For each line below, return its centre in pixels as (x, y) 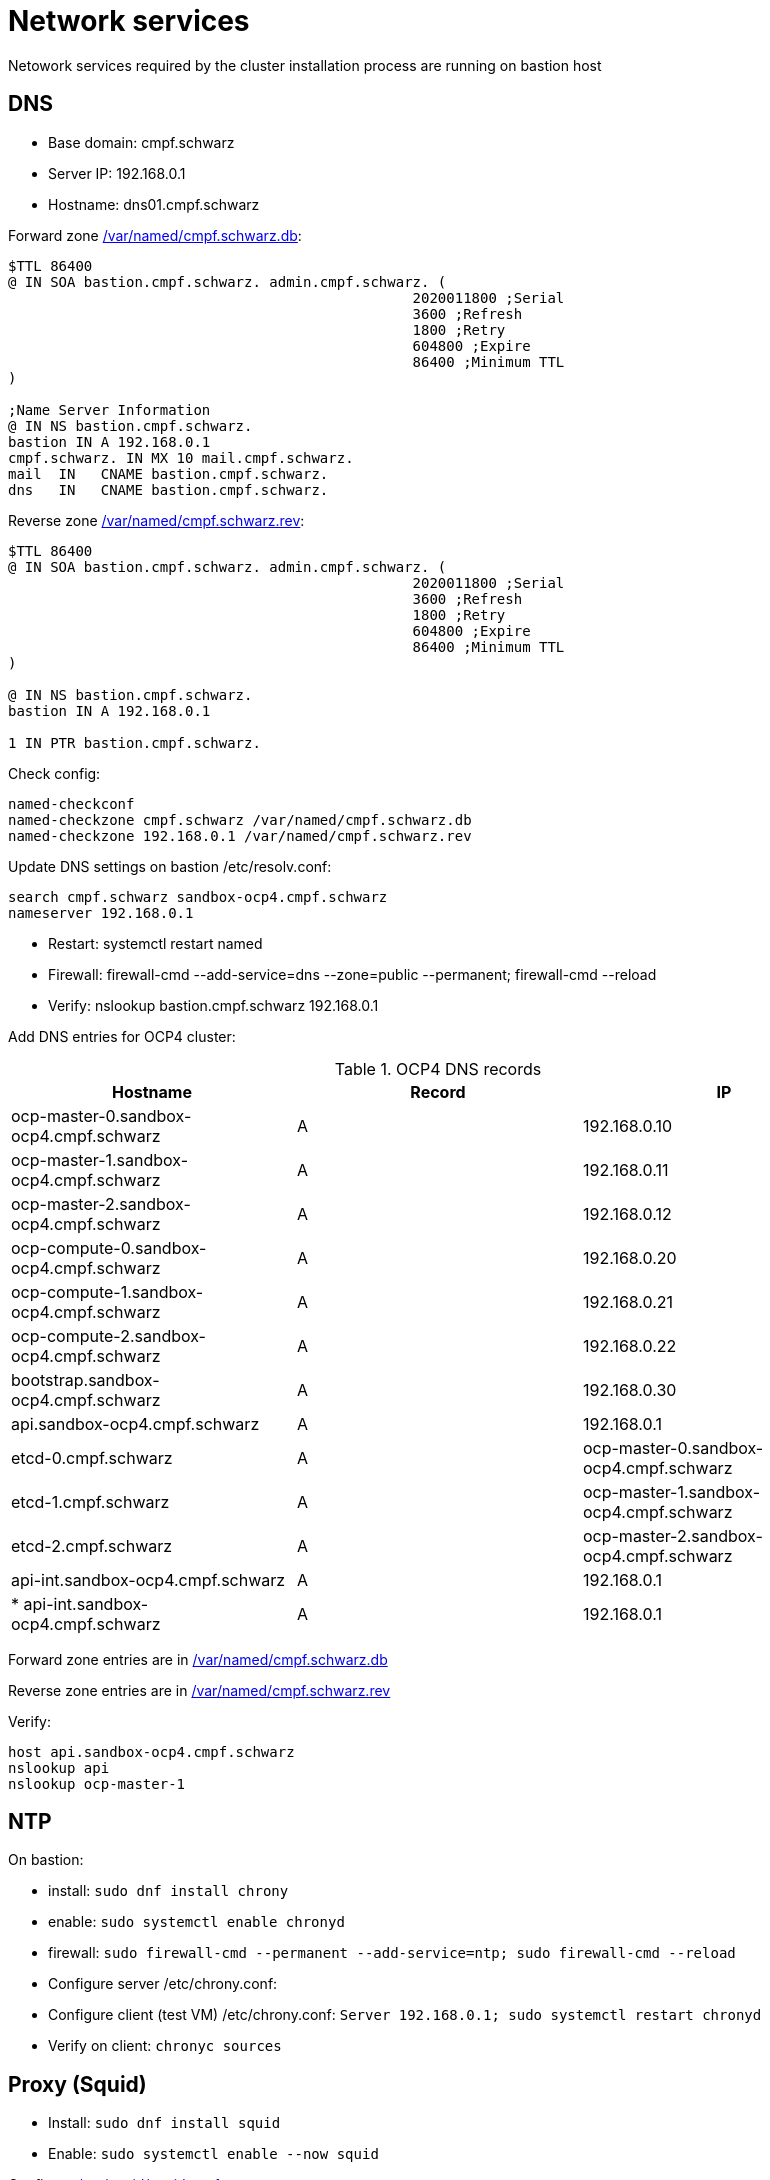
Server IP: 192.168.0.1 (117, 173)
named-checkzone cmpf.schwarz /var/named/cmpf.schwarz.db (240, 819)
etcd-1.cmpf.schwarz (90, 1501)
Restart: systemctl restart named (155, 943)
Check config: (54, 773)
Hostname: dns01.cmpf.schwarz (154, 204)
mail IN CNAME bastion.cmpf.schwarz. (168, 473)
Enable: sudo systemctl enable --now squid (213, 2154)
